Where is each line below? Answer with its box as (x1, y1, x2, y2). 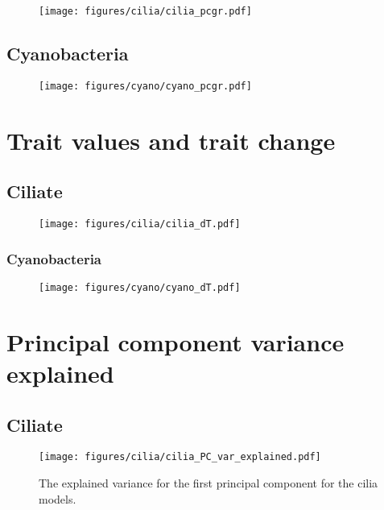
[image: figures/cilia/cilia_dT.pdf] (39, 218, 241, 230)
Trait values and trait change (6, 123, 336, 156)
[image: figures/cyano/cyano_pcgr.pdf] (39, 80, 252, 92)
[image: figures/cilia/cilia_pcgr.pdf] (39, 6, 252, 17)
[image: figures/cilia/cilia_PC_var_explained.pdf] (39, 451, 321, 463)
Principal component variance (6, 325, 345, 358)
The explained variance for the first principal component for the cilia (39, 475, 378, 491)
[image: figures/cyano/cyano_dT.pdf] (39, 281, 241, 293)
